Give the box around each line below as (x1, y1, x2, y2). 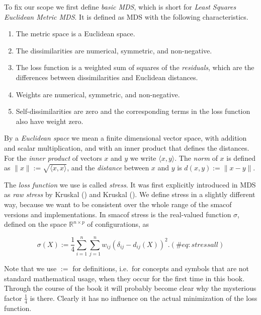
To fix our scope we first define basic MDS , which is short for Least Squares (4, 2, 236, 12)
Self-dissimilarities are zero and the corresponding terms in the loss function (16, 106, 250, 116)
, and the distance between (67, 162, 149, 173)
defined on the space (4, 219, 67, 229)
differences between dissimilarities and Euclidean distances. (16, 72, 198, 82)
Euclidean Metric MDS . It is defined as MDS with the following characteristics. (4, 11, 248, 22)
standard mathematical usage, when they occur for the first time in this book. (4, 273, 245, 283)
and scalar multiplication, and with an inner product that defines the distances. (4, 142, 249, 153)
